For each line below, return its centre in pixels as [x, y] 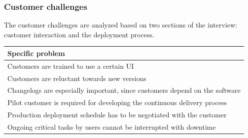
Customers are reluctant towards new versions [77, 78]
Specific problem [36, 53]
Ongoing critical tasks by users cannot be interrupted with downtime [112, 126]
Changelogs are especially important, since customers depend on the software [124, 90]
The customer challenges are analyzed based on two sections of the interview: [121, 25]
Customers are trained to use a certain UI [71, 66]
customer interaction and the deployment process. [79, 34]
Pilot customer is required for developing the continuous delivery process [117, 102]
